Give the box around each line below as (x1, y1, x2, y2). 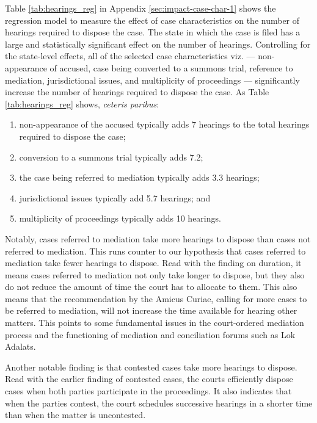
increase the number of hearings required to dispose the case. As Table (5, 85, 269, 98)
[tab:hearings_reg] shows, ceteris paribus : (5, 97, 159, 110)
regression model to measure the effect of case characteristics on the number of (5, 13, 300, 26)
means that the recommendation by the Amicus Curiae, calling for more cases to (5, 292, 307, 305)
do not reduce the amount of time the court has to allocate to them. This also (5, 280, 297, 293)
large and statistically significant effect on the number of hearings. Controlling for (5, 37, 311, 50)
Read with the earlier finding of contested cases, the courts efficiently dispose (5, 372, 293, 385)
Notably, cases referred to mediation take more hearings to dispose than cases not (5, 232, 311, 245)
